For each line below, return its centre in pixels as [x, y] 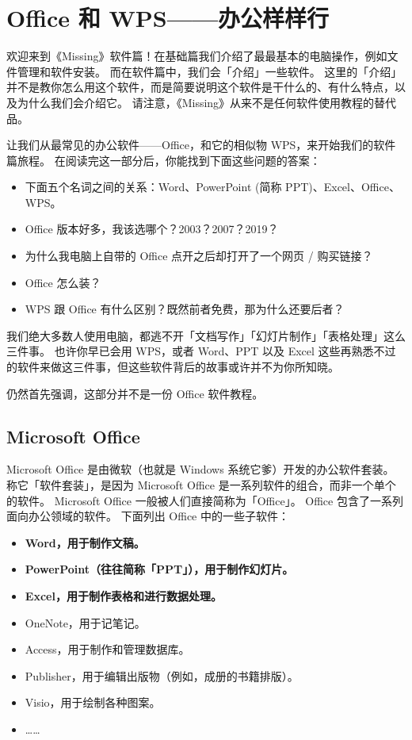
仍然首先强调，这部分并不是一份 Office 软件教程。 [135, 393]
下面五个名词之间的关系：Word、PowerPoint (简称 [153, 187]
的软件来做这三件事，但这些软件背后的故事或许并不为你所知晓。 [173, 367]
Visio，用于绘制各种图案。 [93, 702]
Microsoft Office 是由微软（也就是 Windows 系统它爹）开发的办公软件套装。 [200, 469]
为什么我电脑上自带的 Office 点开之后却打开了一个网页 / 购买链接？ [199, 256]
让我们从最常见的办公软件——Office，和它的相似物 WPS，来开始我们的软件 [201, 145]
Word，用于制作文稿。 [85, 542]
